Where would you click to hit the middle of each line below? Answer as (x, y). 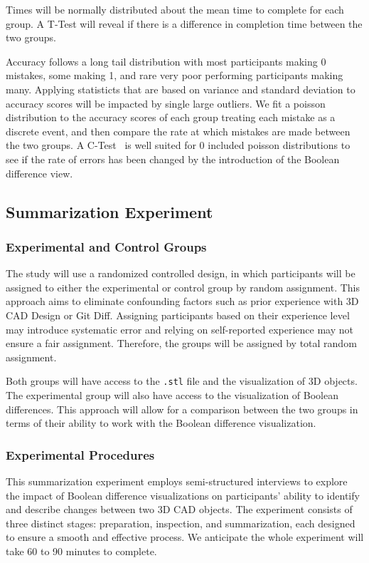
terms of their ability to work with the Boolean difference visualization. (161, 423)
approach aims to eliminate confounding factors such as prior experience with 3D (182, 301)
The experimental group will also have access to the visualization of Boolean (172, 394)
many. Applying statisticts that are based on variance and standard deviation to (181, 89)
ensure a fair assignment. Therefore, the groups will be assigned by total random (181, 343)
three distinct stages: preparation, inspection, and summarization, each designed (181, 523)
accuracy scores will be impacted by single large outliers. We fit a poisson (166, 103)
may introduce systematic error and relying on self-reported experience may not (180, 329)
